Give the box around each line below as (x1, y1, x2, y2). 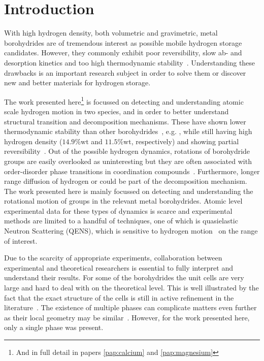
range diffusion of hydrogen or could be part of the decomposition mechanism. (4, 176, 247, 186)
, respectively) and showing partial (131, 136, 239, 146)
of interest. (4, 235, 38, 246)
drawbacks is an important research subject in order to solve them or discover (4, 67, 246, 78)
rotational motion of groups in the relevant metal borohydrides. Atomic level (4, 195, 243, 206)
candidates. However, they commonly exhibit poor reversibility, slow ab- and (4, 47, 242, 58)
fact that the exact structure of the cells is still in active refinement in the (4, 292, 234, 303)
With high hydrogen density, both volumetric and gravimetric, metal (4, 27, 218, 38)
